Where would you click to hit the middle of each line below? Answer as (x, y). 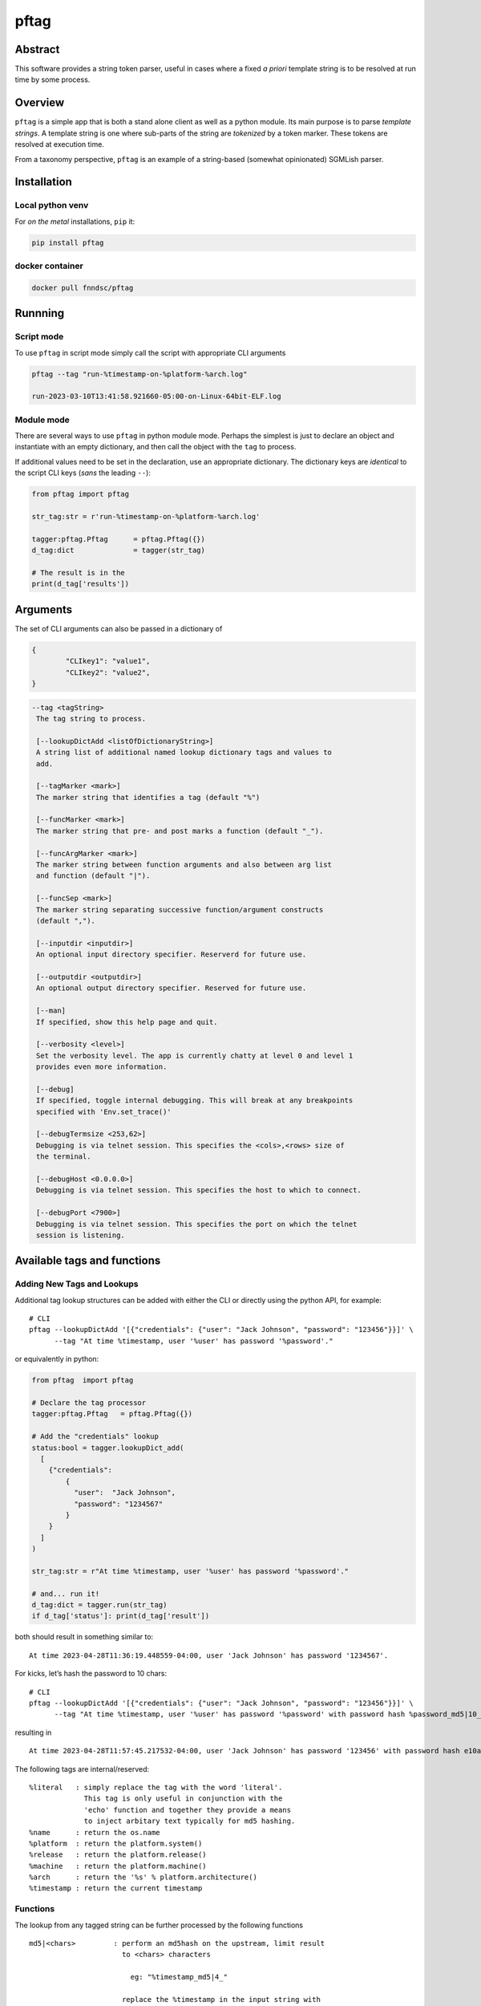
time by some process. (53, 79)
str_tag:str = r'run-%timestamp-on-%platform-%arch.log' (146, 516)
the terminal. (64, 1157)
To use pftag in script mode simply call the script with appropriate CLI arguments (150, 352)
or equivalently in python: (57, 1359)
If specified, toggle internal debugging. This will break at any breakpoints (195, 1100)
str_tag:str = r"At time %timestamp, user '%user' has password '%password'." (190, 1571)
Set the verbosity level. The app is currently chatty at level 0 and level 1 (195, 1056)
